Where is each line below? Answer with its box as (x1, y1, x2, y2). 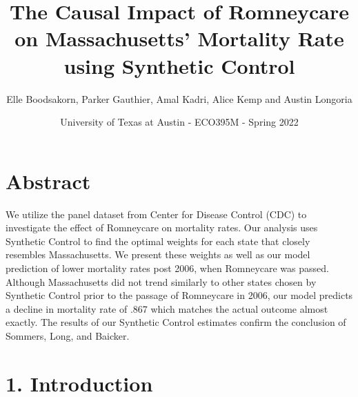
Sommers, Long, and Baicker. (6, 328, 130, 342)
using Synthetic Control (63, 51, 295, 79)
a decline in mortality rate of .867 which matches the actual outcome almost (6, 301, 328, 316)
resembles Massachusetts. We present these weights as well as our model (6, 247, 310, 262)
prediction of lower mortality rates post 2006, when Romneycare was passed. (6, 261, 329, 275)
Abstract (6, 166, 91, 195)
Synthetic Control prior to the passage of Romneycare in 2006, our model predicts (6, 288, 353, 302)
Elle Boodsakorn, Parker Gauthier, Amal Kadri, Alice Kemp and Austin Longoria (6, 91, 352, 106)
